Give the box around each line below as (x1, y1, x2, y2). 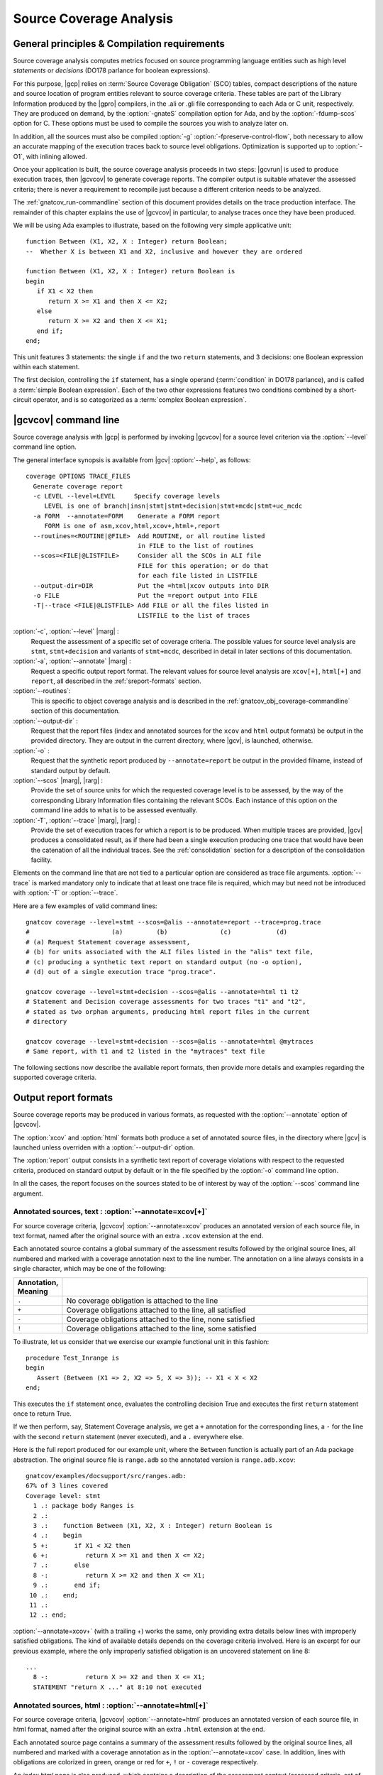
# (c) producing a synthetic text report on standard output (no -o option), (26, 958, 303, 966)
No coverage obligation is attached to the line (66, 1296, 218, 1306)
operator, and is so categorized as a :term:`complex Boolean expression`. (33, 395, 248, 404)
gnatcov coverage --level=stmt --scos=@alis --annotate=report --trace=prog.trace (26, 918, 321, 927)
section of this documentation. (30, 706, 121, 715)
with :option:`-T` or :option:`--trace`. (13, 888, 118, 897)
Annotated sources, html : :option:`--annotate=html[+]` (13, 1700, 209, 1710)
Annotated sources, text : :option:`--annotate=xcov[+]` (13, 1207, 208, 1217)
